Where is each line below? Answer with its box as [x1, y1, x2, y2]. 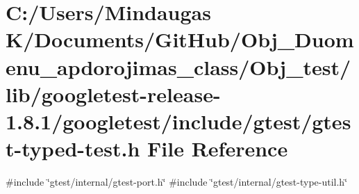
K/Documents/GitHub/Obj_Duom [6, 25, 354, 54]
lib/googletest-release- [6, 79, 221, 108]
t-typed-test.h [6, 134, 140, 163]
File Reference [147, 134, 288, 163]
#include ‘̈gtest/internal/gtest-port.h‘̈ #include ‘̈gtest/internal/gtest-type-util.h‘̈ [6, 175, 348, 189]
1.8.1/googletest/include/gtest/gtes [6, 106, 351, 135]
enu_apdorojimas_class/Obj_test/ [6, 52, 351, 81]
